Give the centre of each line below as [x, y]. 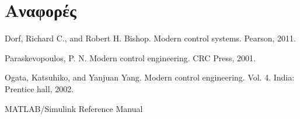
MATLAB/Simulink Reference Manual [74, 108]
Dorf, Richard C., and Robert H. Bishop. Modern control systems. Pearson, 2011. [150, 38]
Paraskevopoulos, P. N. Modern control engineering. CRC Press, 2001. [130, 57]
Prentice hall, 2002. [39, 88]
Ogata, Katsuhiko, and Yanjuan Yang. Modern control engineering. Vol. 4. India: [150, 77]
